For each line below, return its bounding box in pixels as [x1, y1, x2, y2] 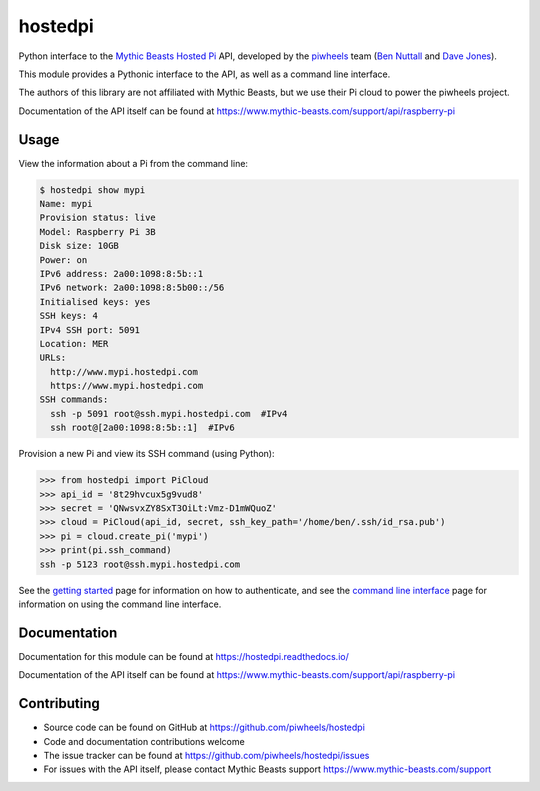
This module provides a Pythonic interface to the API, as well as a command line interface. [18, 68, 391, 80]
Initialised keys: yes [39, 296, 151, 307]
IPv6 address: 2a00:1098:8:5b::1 [39, 268, 204, 279]
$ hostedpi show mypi [39, 184, 146, 195]
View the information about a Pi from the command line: [18, 157, 249, 169]
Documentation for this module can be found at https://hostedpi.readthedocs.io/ [18, 650, 349, 662]
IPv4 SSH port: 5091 [39, 324, 140, 335]
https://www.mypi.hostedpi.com [50, 380, 204, 392]
